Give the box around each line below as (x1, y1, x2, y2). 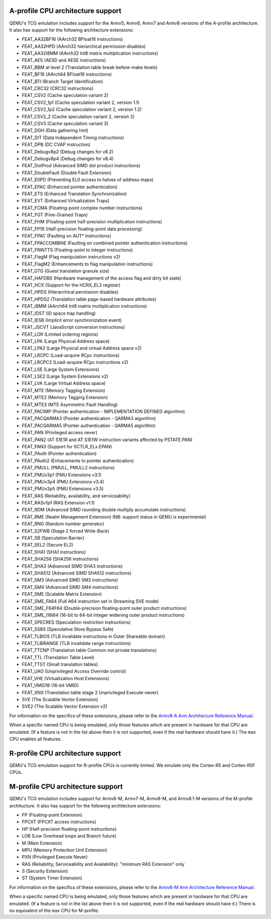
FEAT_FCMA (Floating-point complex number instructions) (22, 205, 143, 211)
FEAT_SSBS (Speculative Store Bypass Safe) (22, 626, 114, 632)
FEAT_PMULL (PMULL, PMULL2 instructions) (22, 465, 115, 471)
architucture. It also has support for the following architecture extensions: (9, 803, 162, 809)
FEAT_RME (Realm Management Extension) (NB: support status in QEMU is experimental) (22, 513, 207, 519)
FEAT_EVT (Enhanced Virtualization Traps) (22, 198, 110, 204)
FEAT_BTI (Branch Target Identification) (22, 78, 103, 84)
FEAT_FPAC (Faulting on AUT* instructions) (22, 233, 111, 239)
